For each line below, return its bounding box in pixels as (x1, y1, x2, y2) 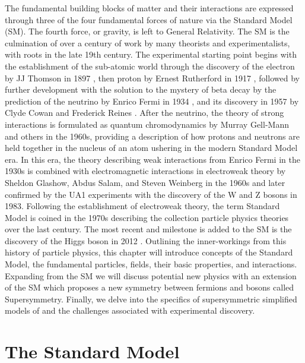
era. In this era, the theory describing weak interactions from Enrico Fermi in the (5, 153, 300, 165)
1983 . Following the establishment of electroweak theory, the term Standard (5, 200, 280, 212)
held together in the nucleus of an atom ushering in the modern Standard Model (5, 141, 298, 154)
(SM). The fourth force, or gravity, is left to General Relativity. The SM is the (5, 25, 290, 37)
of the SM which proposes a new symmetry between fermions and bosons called (5, 281, 294, 293)
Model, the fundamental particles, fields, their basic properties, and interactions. (5, 258, 297, 270)
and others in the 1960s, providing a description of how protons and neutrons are (5, 130, 300, 142)
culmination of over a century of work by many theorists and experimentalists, (5, 36, 290, 49)
